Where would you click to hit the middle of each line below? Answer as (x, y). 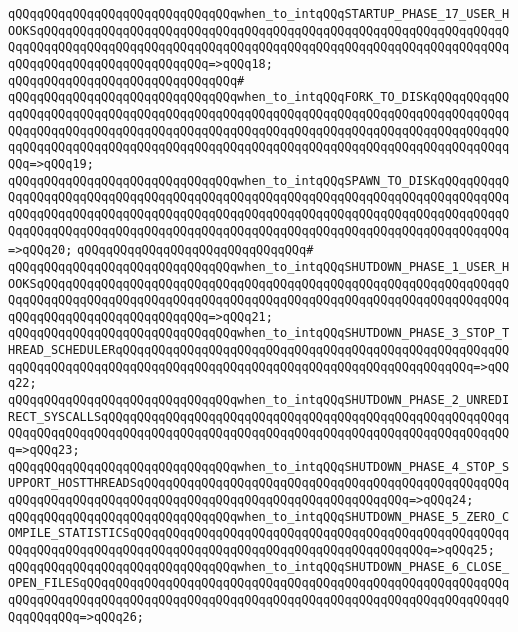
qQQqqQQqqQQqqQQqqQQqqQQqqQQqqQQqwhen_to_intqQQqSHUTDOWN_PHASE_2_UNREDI (259, 400)
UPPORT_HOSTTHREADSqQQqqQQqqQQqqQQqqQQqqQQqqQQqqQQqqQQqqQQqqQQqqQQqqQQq (259, 483)
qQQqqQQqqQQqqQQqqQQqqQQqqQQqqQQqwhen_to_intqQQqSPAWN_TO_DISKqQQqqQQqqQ (259, 180)
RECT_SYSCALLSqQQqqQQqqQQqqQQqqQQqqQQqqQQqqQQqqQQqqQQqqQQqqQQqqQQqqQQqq (259, 416)
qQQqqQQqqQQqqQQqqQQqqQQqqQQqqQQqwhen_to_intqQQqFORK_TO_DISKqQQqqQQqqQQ (259, 97)
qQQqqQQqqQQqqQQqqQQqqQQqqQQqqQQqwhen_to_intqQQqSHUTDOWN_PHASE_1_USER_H (259, 266)
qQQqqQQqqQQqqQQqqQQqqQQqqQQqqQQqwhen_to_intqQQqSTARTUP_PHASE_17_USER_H (259, 14)
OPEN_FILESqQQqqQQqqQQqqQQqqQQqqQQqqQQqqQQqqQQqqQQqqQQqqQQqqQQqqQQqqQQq (259, 583)
